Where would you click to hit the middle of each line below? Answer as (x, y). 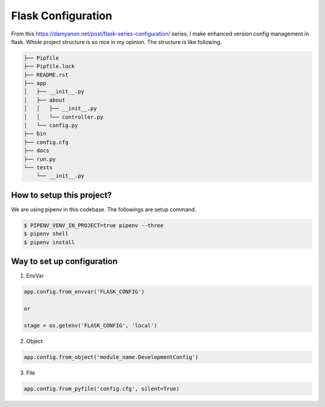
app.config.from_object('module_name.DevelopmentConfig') (111, 357)
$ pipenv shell (46, 234)
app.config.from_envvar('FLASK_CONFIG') (84, 292)
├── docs (37, 151)
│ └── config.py (51, 126)
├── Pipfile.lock (49, 67)
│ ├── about (45, 100)
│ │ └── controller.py (63, 117)
